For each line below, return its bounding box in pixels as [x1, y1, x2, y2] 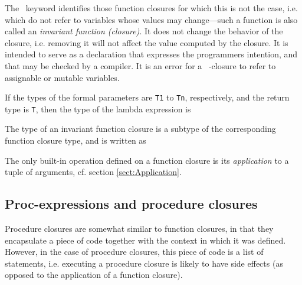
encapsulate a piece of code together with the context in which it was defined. [5, 234, 286, 246]
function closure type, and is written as [5, 134, 146, 147]
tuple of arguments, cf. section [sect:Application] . [5, 166, 182, 178]
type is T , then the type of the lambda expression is [5, 102, 191, 115]
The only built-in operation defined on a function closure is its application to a [5, 154, 289, 166]
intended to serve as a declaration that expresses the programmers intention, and [5, 48, 298, 60]
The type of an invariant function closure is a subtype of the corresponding [5, 122, 276, 135]
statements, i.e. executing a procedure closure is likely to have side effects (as [5, 257, 283, 269]
